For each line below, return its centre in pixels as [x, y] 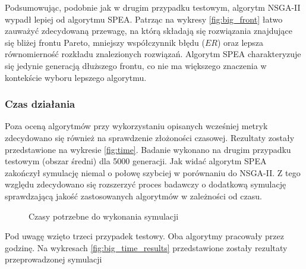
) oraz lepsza [240, 42]
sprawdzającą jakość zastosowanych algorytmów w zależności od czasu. [133, 196]
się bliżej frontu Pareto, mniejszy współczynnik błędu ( [105, 42]
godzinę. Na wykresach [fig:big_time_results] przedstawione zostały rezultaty [146, 247]
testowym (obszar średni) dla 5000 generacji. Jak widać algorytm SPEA [136, 161]
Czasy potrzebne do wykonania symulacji [104, 216]
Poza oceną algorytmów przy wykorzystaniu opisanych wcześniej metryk [136, 126]
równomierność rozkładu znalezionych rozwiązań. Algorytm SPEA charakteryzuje [153, 54]
